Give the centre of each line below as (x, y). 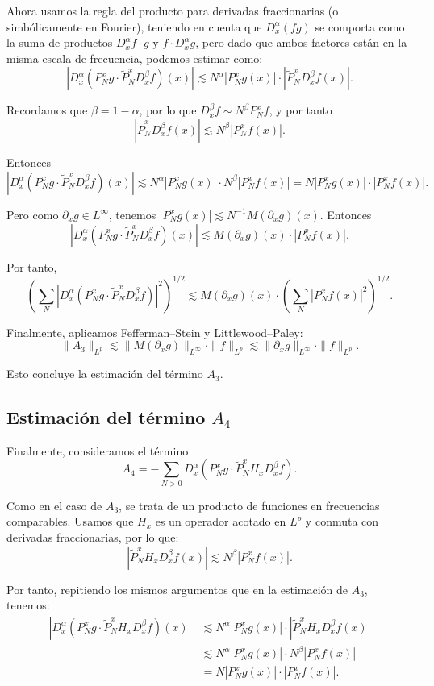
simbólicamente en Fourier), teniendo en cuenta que (134, 26)
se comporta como (360, 26)
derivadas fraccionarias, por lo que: (93, 536)
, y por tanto (300, 110)
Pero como (33, 214)
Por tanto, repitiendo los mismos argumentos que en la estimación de (177, 589)
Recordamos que (47, 110)
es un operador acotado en (221, 521)
